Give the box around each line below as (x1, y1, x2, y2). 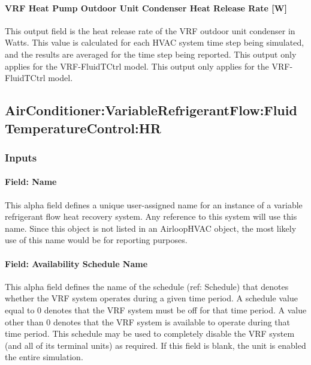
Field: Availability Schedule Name (5, 257, 148, 270)
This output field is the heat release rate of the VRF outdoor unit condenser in (5, 24, 295, 37)
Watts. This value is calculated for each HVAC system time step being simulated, (5, 36, 304, 49)
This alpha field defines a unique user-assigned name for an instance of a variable (5, 198, 303, 211)
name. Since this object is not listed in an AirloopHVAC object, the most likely (5, 222, 297, 234)
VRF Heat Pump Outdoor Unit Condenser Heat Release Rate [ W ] (5, 1, 287, 14)
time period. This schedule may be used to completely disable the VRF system (5, 327, 295, 340)
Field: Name (5, 175, 57, 188)
